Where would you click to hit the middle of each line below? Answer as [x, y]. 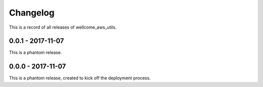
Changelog [32, 13]
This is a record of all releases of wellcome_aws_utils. [63, 27]
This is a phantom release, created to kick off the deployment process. [80, 78]
